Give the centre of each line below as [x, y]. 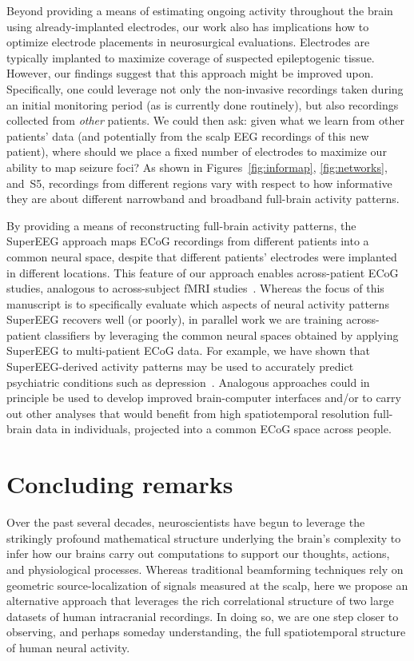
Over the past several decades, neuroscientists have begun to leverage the [186, 522]
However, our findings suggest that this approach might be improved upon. [190, 73]
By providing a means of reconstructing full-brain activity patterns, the [181, 225]
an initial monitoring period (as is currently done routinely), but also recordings [203, 104]
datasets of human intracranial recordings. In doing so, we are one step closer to [203, 616]
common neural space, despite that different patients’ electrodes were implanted [202, 256]
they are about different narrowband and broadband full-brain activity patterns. [203, 199]
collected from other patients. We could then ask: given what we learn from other [205, 120]
